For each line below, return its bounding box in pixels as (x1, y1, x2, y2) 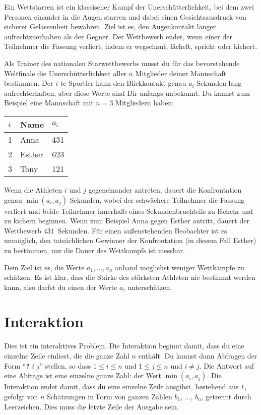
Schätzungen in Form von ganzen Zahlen (47, 391, 172, 401)
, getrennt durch (201, 391, 251, 401)
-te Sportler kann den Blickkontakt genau (58, 78, 186, 88)
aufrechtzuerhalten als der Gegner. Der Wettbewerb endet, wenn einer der (4, 31, 232, 41)
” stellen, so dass (39, 360, 91, 371)
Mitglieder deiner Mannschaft (135, 68, 227, 78)
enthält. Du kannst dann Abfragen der (138, 350, 257, 361)
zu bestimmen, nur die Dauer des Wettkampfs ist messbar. (4, 245, 185, 255)
